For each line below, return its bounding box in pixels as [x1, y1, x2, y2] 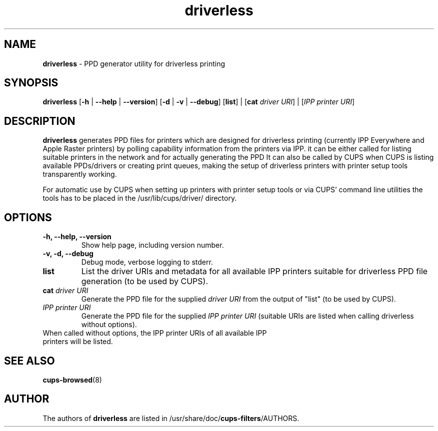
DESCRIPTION [4, 114, 75, 127]
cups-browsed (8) [42, 375, 102, 384]
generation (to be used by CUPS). [81, 276, 208, 287]
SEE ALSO [4, 354, 55, 367]
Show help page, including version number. [81, 241, 224, 250]
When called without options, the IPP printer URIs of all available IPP [42, 329, 267, 338]
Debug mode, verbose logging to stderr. [81, 258, 213, 267]
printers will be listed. [42, 337, 113, 346]
